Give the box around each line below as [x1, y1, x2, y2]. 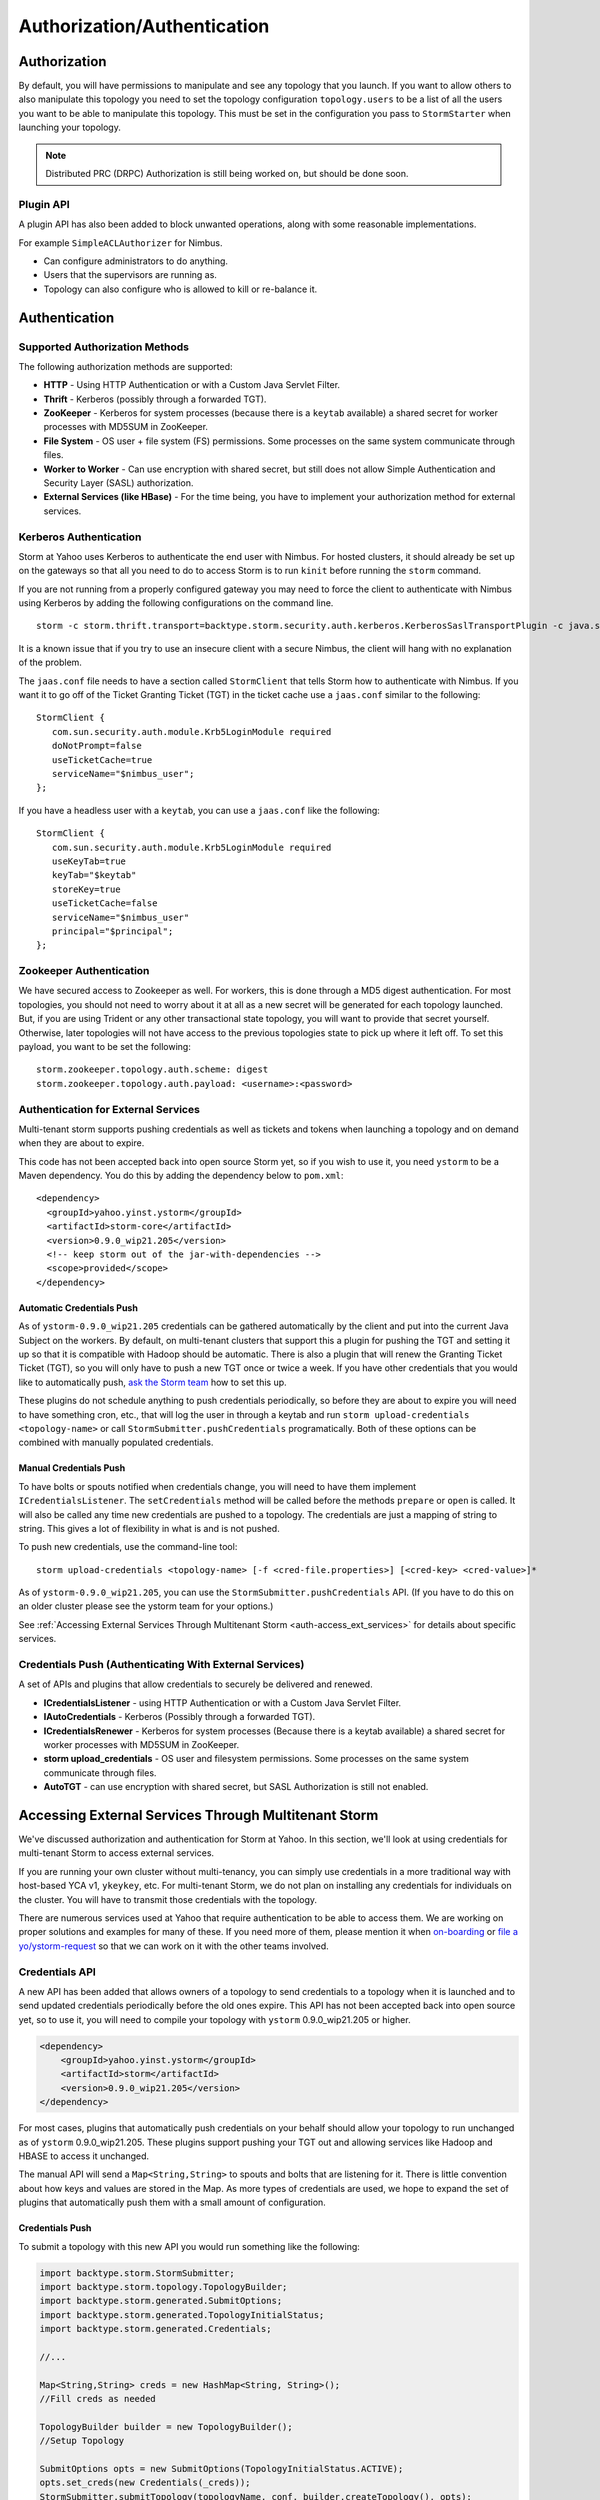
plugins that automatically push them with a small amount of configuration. [18, 2196, 327, 2209]
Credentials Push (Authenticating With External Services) [18, 1658, 305, 1672]
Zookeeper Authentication [18, 964, 150, 978]
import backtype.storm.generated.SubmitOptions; [39, 2295, 283, 2307]
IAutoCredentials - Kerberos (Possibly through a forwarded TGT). [43, 1711, 316, 1723]
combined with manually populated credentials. [18, 1436, 214, 1449]
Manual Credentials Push [18, 1462, 126, 1474]
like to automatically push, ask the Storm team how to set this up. [18, 1376, 287, 1388]
